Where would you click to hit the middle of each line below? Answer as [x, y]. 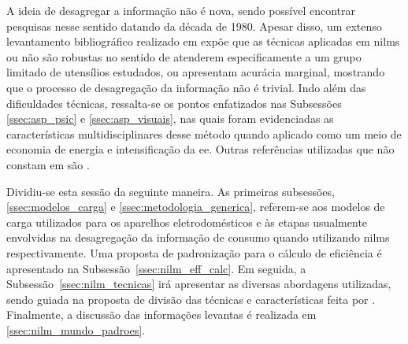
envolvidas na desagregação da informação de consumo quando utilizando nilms [198, 237]
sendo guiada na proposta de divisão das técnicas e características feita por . [191, 299]
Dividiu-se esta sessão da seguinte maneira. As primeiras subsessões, [171, 191]
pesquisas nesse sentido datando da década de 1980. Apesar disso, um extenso [194, 26]
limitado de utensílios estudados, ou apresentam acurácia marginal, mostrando [196, 72]
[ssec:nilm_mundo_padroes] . [76, 329]
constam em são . [48, 164]
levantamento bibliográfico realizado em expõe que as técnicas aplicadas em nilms [203, 41]
